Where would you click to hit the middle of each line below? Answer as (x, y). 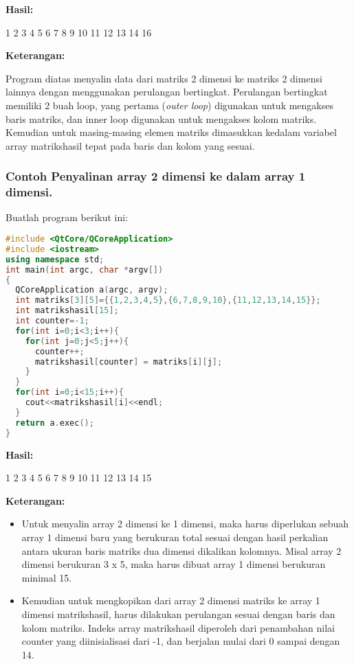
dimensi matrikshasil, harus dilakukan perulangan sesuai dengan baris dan (178, 614)
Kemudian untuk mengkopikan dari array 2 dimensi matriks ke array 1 (171, 600)
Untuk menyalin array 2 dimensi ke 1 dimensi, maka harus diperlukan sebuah (185, 524)
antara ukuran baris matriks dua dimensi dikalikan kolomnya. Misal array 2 (181, 550)
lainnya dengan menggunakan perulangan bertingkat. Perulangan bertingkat (167, 92)
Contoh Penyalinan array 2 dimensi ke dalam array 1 (156, 176)
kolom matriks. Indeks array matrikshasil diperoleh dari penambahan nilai (178, 627)
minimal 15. (47, 577)
